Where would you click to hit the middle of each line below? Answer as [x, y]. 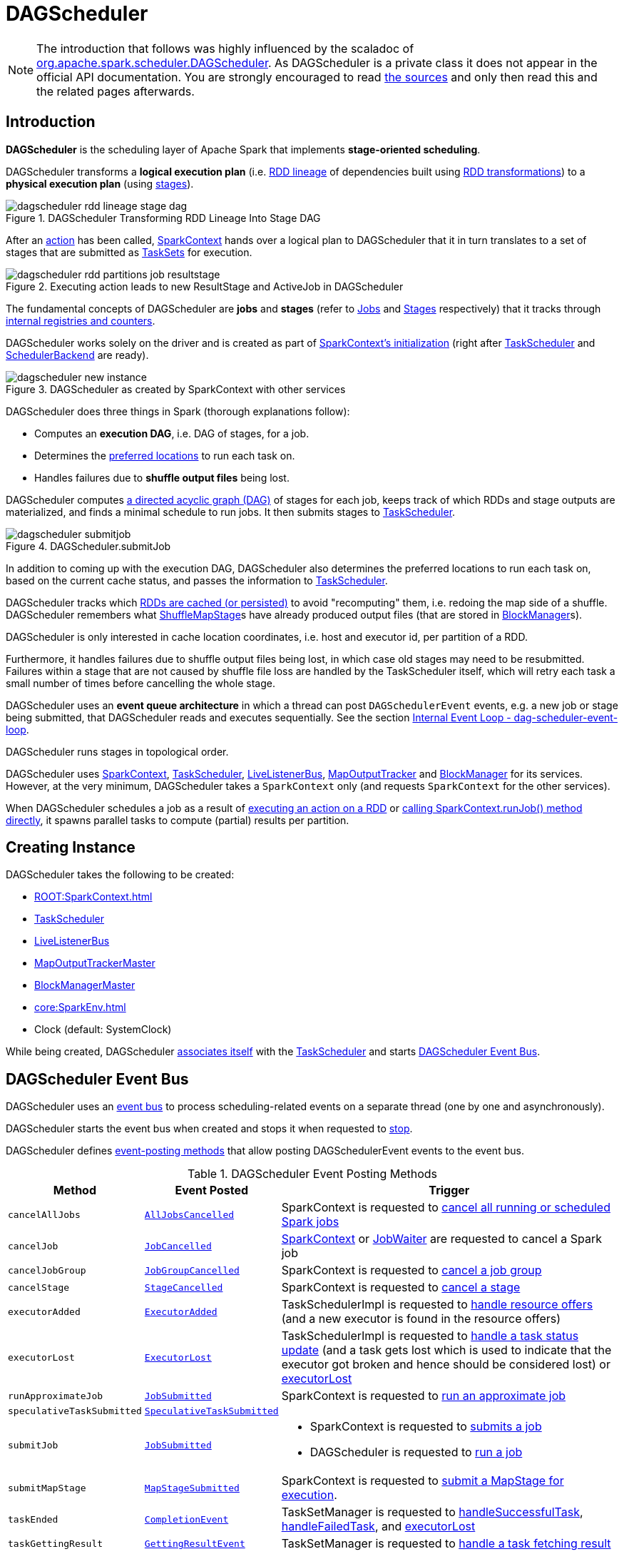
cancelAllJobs [44, 1214]
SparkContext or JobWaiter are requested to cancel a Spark [441, 1239]
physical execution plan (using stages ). [100, 183]
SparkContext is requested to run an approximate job [424, 1396]
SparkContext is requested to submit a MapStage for [423, 1481]
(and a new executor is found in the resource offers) [421, 1319]
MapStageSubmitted [192, 1488]
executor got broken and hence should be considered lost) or [446, 1365]
